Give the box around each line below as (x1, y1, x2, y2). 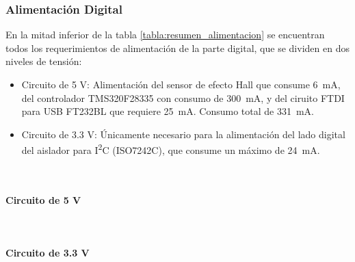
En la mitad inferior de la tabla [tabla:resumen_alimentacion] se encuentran (5, 27, 325, 42)
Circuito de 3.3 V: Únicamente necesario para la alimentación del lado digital (21, 127, 345, 141)
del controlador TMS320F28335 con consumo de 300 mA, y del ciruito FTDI (21, 90, 345, 105)
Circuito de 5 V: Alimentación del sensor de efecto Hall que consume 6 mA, (21, 77, 341, 91)
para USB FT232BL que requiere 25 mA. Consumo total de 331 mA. (21, 104, 314, 118)
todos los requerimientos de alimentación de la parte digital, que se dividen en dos (5, 40, 350, 55)
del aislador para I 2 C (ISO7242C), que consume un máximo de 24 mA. (21, 141, 320, 157)
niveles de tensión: (5, 54, 82, 68)
